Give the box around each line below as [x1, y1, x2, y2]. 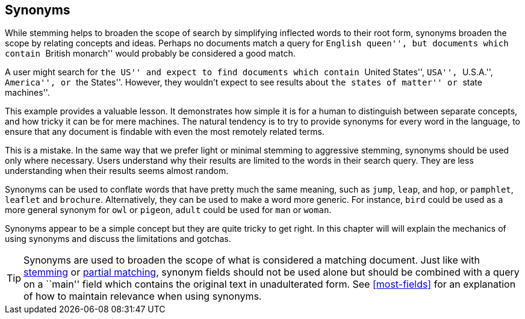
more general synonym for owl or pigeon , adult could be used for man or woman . [5, 205, 332, 215]
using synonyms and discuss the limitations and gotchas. [5, 234, 231, 244]
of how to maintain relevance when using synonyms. [23, 290, 262, 303]
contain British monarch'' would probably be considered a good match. [5, 48, 296, 59]
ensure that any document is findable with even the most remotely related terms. [5, 126, 325, 137]
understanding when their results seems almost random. [5, 166, 229, 176]
